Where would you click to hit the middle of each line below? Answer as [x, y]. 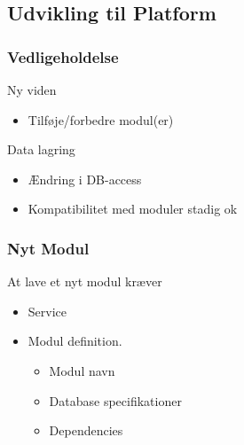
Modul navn [82, 370]
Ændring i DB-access [85, 179]
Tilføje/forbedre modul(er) [101, 119]
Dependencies [86, 430]
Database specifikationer [115, 400]
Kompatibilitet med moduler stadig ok [133, 209]
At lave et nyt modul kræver [85, 281]
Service [47, 311]
